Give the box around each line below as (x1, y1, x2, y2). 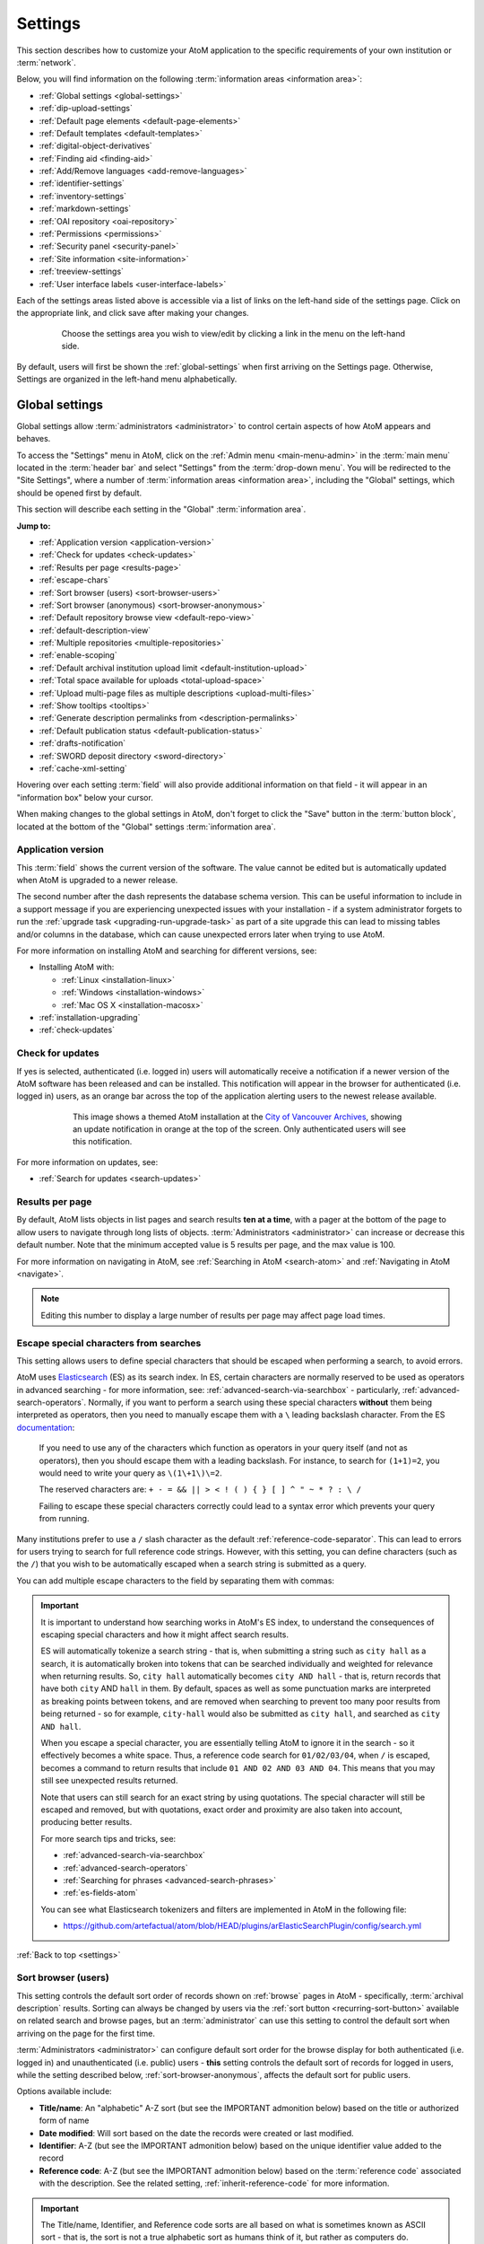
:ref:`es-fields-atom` (63, 1888, 138, 1898)
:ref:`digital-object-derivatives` (39, 140, 152, 152)
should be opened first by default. (16, 487, 143, 498)
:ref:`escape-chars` (39, 574, 111, 585)
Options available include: (16, 2086, 112, 2097)
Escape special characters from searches (16, 1337, 202, 1349)
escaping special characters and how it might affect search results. (40, 1629, 289, 1640)
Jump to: (16, 521, 51, 531)
